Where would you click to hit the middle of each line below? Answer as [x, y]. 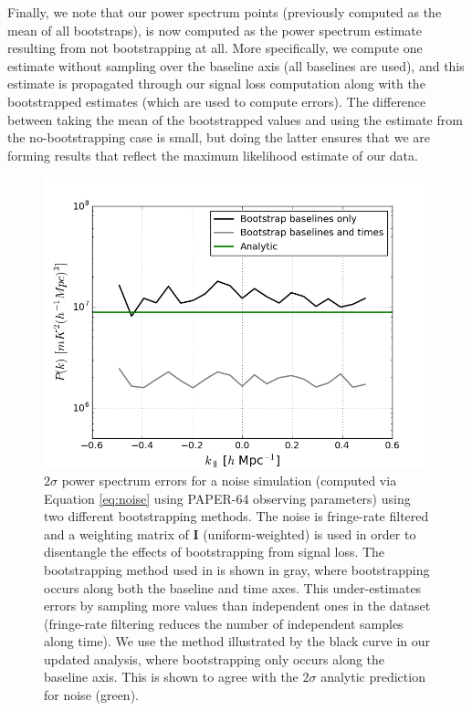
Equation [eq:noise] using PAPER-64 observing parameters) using [227, 498]
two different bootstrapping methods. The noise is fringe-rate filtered [236, 516]
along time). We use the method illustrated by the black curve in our [237, 641]
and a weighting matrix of [116, 533]
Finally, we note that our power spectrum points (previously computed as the [225, 12]
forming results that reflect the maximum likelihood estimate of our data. [213, 155]
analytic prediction [373, 677]
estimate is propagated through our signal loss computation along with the [216, 84]
